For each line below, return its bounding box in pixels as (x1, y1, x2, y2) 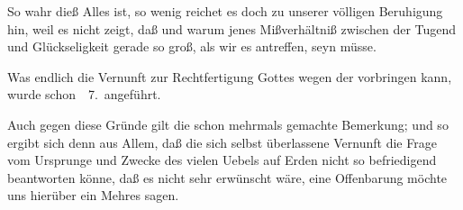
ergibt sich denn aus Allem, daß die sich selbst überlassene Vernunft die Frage (7, 132, 437, 151)
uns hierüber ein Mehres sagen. (7, 186, 179, 205)
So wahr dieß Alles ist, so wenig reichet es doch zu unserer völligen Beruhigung (7, 2, 443, 20)
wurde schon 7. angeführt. (7, 85, 161, 104)
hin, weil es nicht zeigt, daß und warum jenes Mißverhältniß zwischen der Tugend (7, 19, 457, 38)
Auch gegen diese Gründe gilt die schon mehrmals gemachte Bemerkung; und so (7, 114, 449, 133)
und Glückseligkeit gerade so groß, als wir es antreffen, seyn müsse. (7, 37, 377, 56)
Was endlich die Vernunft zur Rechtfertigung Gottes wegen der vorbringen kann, (7, 67, 452, 86)
